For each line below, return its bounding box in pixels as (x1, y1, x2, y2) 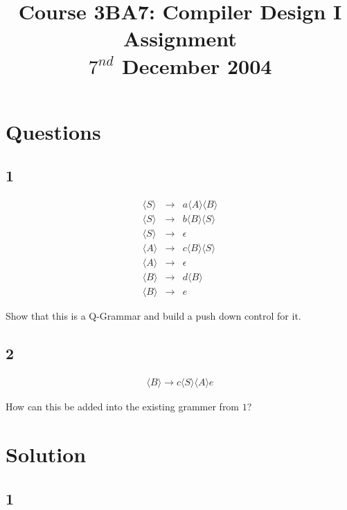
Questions (6, 117, 101, 145)
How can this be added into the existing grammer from (6, 399, 240, 414)
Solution (6, 439, 87, 468)
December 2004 (121, 51, 272, 80)
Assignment (123, 24, 237, 53)
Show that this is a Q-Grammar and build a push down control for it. (6, 309, 301, 323)
